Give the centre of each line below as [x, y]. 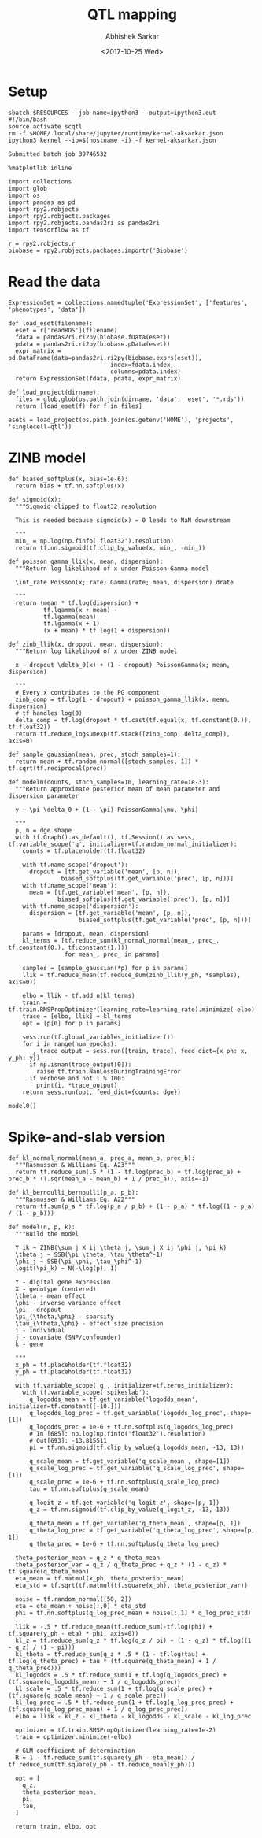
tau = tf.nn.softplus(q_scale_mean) [89, 1489]
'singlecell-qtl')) [40, 427]
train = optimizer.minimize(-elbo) [74, 1737]
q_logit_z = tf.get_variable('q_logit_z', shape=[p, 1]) [124, 1503]
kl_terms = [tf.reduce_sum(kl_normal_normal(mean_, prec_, [121, 940]
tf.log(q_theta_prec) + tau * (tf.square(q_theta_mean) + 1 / [112, 1661]
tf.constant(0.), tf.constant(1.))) [68, 947]
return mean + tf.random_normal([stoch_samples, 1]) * [107, 762]
